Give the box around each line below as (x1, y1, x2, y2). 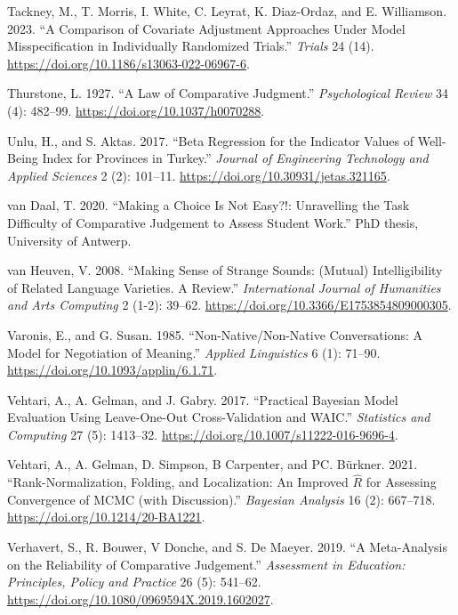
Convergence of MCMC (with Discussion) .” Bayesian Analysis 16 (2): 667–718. (7, 490, 436, 508)
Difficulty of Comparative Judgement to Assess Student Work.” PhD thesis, (7, 213, 419, 231)
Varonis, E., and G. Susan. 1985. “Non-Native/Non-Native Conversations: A (7, 325, 422, 344)
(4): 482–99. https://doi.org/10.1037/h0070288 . (7, 101, 265, 119)
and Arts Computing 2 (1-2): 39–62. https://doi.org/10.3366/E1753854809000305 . (7, 295, 452, 314)
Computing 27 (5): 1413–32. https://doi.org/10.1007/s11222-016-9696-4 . (7, 425, 398, 443)
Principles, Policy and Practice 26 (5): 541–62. (7, 572, 261, 591)
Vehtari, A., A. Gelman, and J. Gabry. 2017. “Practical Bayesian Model (7, 390, 398, 409)
